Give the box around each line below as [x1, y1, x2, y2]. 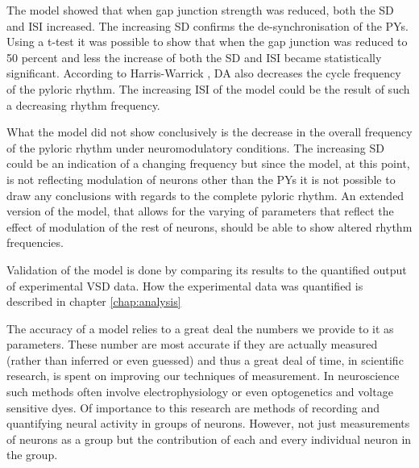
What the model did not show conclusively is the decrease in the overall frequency [6, 123, 413, 140]
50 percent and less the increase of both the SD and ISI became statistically [6, 48, 382, 65]
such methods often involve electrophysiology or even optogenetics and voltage [6, 383, 393, 400]
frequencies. [6, 234, 64, 251]
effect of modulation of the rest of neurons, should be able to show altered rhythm [6, 218, 413, 235]
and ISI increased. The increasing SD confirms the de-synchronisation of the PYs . [6, 17, 409, 34]
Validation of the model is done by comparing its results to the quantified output [6, 261, 407, 278]
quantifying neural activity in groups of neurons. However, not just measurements [6, 415, 410, 432]
